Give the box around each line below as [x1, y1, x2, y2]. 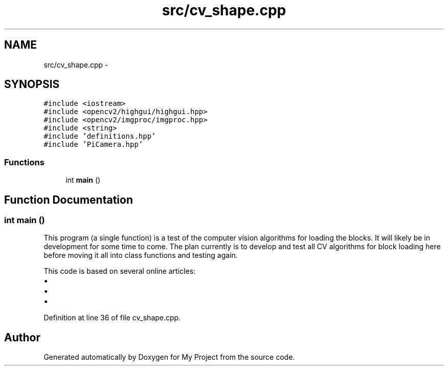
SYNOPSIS [4, 78, 60, 91]
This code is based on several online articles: [43, 267, 196, 276]
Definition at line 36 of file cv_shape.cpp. [43, 313, 181, 322]
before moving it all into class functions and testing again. [43, 251, 238, 260]
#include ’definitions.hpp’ [43, 132, 156, 141]
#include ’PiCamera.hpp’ [43, 140, 143, 149]
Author [4, 331, 40, 344]
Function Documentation [4, 193, 133, 206]
